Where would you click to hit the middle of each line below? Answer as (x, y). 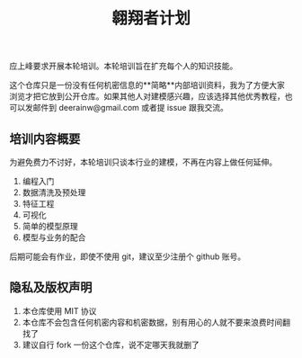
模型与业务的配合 (54, 237)
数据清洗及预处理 (54, 192)
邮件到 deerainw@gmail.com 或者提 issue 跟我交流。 (131, 108)
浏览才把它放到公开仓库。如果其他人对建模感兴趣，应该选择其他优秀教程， (147, 96)
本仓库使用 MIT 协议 (59, 310)
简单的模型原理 (50, 226)
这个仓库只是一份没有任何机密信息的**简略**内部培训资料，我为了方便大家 (147, 85)
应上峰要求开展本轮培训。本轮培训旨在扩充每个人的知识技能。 (124, 66)
